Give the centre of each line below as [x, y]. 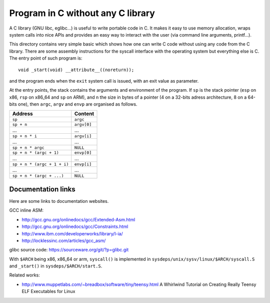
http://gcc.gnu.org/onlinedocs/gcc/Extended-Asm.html [78, 219]
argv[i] [83, 136]
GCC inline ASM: [26, 210]
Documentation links [42, 189]
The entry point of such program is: [46, 58]
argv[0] [83, 124]
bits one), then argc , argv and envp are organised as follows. [73, 104]
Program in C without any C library [82, 13]
